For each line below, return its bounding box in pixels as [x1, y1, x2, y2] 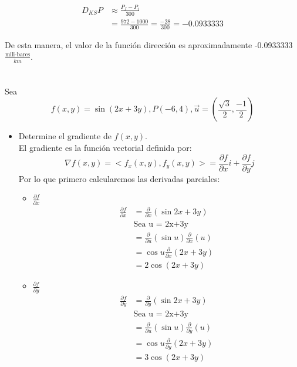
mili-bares [5, 52, 30, 58]
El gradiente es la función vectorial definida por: [18, 141, 192, 153]
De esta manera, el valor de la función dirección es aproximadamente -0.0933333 [5, 39, 293, 51]
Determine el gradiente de [18, 130, 112, 142]
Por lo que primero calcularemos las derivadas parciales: [18, 172, 220, 184]
